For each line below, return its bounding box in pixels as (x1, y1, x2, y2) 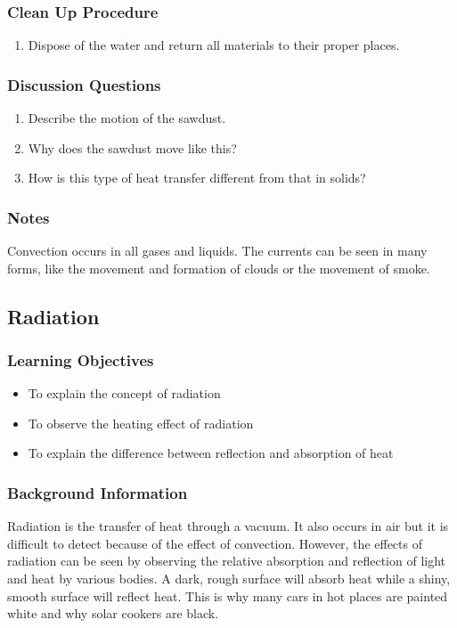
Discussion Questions (7, 73, 161, 95)
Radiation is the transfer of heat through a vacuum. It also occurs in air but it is (7, 517, 449, 535)
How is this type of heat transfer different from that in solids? (28, 168, 366, 187)
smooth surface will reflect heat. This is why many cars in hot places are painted (7, 586, 448, 605)
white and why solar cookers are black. (7, 604, 219, 623)
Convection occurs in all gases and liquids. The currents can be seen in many (7, 241, 428, 260)
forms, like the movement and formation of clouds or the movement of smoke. (7, 258, 430, 277)
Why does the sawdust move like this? (28, 138, 237, 157)
